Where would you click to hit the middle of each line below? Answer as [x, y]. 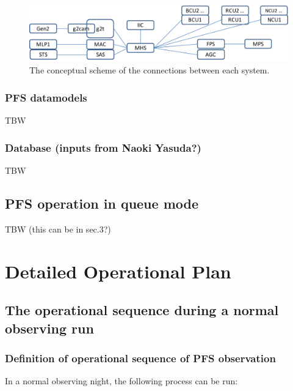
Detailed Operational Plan [118, 271]
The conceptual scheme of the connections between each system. [150, 70]
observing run [49, 328]
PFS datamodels [46, 97]
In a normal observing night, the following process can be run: [121, 381]
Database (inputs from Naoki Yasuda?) [103, 147]
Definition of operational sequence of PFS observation [140, 358]
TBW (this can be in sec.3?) [58, 229]
